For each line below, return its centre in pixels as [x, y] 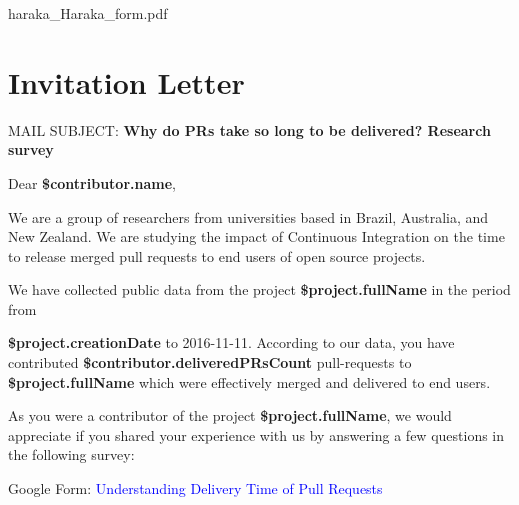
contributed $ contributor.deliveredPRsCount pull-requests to [210, 362]
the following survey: [71, 454]
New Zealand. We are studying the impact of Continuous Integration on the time [256, 236]
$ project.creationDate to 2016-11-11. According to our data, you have [231, 342]
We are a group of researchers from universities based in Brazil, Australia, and [248, 216]
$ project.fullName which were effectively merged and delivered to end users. [249, 381]
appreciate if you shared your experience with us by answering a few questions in [256, 434]
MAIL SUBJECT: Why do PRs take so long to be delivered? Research [249, 129]
